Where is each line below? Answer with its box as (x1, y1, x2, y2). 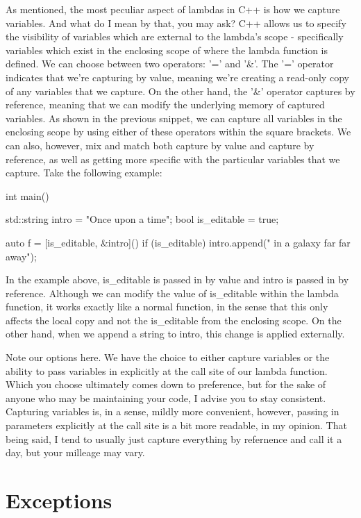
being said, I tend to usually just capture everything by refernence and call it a (6, 431, 342, 446)
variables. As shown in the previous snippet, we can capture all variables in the (6, 110, 342, 125)
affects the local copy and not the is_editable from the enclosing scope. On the (6, 312, 342, 327)
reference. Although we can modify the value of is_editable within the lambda (6, 285, 339, 300)
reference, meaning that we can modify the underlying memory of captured (6, 97, 325, 112)
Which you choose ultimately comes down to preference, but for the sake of (6, 377, 326, 392)
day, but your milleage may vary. (6, 445, 145, 460)
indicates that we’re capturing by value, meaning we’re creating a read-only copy (6, 69, 349, 84)
